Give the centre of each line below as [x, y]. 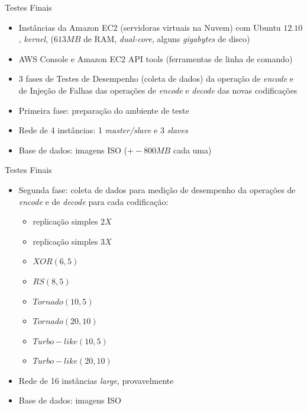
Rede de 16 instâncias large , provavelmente [96, 380]
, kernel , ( [36, 39]
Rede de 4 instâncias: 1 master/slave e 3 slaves [103, 130]
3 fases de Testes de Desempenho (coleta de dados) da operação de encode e [156, 79]
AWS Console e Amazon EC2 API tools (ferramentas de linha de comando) [156, 58]
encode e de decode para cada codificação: [93, 201]
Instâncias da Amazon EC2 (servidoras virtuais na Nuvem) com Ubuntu [150, 27]
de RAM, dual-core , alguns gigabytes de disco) [167, 39]
